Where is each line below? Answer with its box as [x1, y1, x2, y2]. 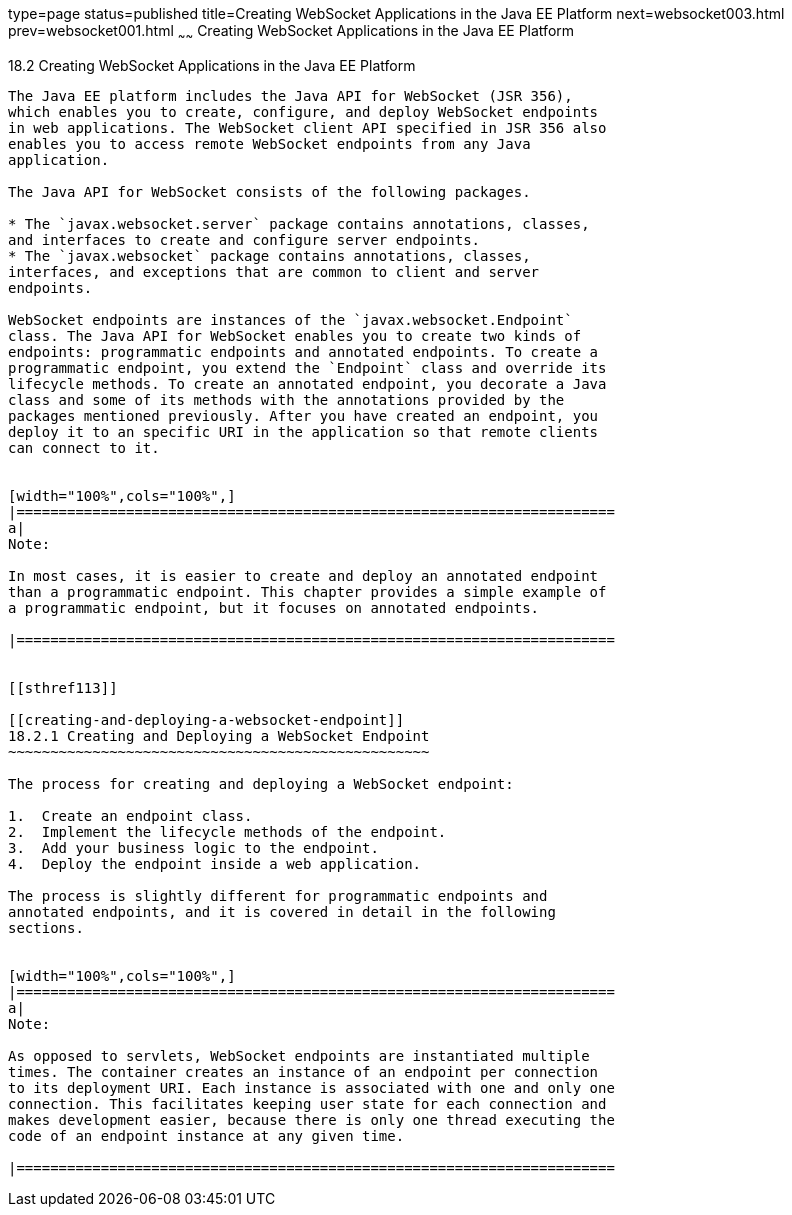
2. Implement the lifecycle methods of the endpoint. [8, 823, 447, 840]
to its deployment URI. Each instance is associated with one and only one [8, 1079, 615, 1096]
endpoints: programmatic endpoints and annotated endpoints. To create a [8, 343, 599, 360]
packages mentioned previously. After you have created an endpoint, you [8, 407, 599, 424]
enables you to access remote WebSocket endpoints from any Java [8, 135, 531, 152]
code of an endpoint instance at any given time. [8, 1127, 405, 1144]
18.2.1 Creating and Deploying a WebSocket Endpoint [8, 727, 430, 744]
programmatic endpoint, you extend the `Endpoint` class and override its [8, 359, 607, 376]
